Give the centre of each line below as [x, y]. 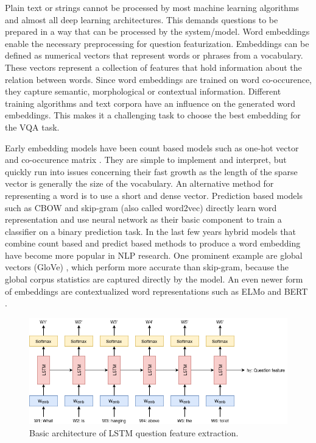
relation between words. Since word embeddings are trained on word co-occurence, [159, 79]
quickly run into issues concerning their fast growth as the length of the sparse [151, 171]
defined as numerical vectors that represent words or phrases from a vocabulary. [154, 55]
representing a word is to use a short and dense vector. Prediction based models [154, 195]
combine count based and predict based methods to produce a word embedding [153, 243]
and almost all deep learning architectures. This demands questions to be [142, 19]
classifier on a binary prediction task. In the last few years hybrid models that [150, 231]
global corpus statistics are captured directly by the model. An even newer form [154, 279]
